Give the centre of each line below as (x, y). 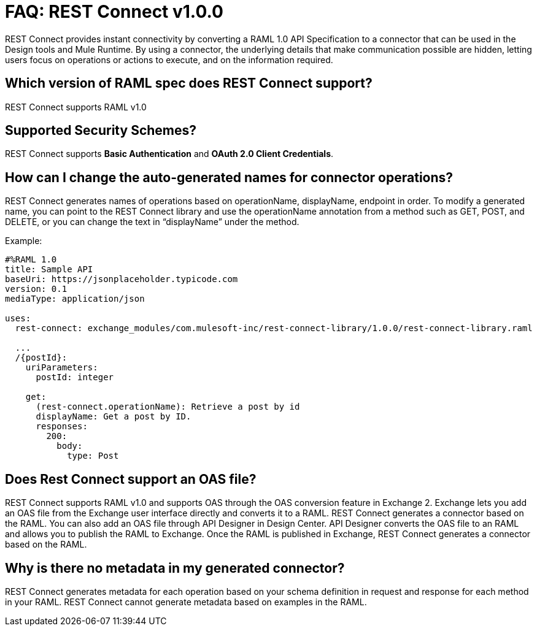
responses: (62, 426)
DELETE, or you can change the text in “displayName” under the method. (152, 222)
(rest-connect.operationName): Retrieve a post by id (168, 407)
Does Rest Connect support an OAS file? (131, 479)
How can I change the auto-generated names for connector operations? (229, 177)
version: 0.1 (36, 289)
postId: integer (75, 377)
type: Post (93, 456)
